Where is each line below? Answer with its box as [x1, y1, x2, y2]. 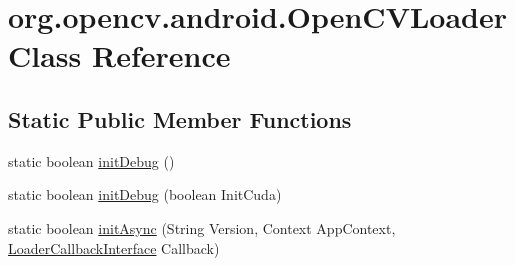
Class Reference [8, 35, 231, 76]
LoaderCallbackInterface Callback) [8, 237, 220, 258]
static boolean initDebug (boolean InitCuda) [8, 184, 282, 205]
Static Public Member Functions [8, 103, 352, 134]
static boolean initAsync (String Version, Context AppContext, [8, 217, 396, 238]
